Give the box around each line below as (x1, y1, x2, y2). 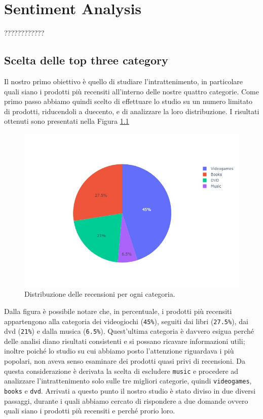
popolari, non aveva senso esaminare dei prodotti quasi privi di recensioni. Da (4, 356, 246, 366)
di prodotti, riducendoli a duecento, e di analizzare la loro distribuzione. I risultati (4, 106, 259, 116)
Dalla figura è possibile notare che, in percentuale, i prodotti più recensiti (4, 305, 232, 316)
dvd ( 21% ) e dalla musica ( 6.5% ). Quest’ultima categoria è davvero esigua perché (4, 326, 254, 336)
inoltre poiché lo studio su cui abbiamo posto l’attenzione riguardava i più (4, 345, 234, 356)
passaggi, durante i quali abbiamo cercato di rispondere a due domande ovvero (4, 395, 248, 406)
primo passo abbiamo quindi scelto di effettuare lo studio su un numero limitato (4, 96, 253, 107)
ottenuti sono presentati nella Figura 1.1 (4, 116, 129, 126)
